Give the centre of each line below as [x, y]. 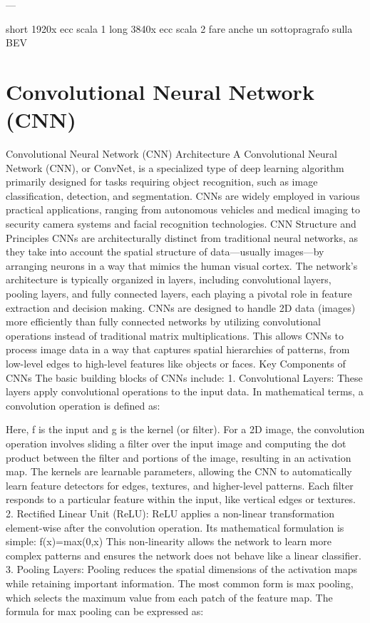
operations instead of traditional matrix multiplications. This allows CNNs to [175, 335]
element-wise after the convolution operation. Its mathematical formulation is [175, 527]
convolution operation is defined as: [83, 405]
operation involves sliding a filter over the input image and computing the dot [176, 443]
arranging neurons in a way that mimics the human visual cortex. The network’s [182, 265]
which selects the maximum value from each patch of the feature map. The [169, 597]
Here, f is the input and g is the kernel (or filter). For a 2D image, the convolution [185, 429]
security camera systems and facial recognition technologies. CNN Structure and [181, 224]
